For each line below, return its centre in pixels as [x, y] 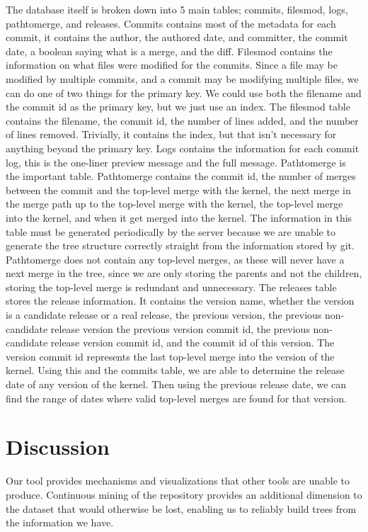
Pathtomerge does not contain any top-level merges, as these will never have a [175, 259]
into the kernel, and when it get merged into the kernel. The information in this [179, 217]
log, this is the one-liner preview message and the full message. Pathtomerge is [176, 162]
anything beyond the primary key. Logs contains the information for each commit [183, 148]
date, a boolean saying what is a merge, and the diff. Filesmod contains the [169, 51]
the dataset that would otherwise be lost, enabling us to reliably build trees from [181, 508]
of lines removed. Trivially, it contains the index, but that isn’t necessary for [171, 134]
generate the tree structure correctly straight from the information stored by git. [180, 245]
